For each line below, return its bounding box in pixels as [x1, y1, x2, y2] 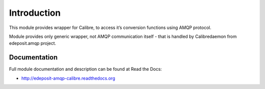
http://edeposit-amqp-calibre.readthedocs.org [21, 75, 115, 81]
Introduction [9, 7, 61, 18]
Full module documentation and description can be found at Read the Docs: [9, 66, 162, 72]
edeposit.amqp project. [9, 40, 56, 46]
